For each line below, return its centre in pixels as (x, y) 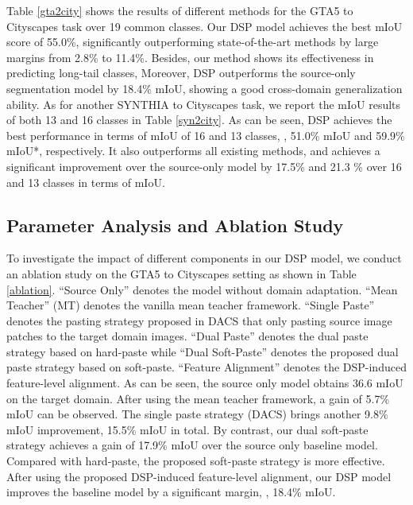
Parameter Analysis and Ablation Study (175, 225)
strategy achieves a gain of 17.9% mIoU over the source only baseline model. (192, 445)
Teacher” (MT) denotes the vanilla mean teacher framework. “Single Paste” (191, 305)
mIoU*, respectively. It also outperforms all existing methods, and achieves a (193, 151)
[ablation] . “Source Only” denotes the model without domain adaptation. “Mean (202, 289)
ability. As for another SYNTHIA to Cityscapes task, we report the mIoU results (204, 104)
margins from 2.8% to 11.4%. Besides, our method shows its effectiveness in (190, 57)
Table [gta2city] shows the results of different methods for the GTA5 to (180, 10)
